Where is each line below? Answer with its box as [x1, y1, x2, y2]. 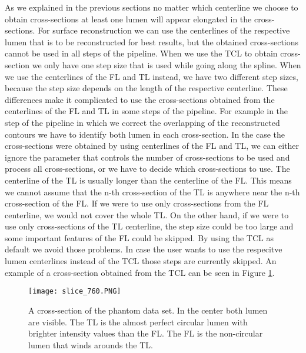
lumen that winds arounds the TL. [28, 338, 153, 351]
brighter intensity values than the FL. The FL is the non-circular [28, 327, 263, 339]
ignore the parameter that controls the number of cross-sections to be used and [5, 151, 290, 163]
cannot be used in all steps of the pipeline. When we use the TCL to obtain [5, 47, 278, 59]
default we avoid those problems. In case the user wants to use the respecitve [5, 243, 282, 255]
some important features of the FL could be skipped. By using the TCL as [5, 231, 274, 244]
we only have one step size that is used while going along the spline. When [32, 58, 301, 71]
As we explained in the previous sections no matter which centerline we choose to [5, 1, 298, 13]
